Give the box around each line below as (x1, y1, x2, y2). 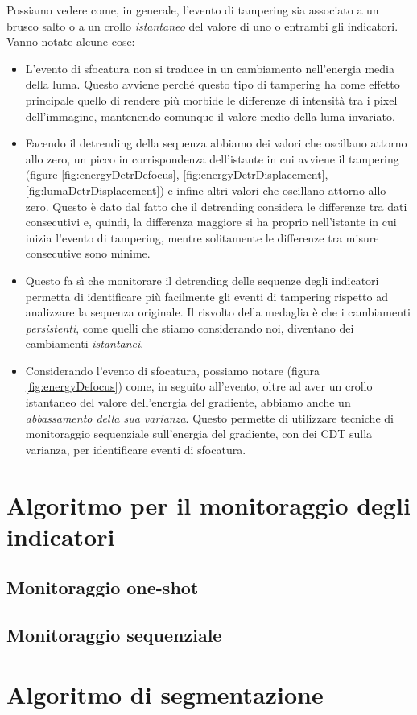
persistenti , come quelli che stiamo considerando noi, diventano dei (25, 319, 354, 336)
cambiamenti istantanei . (25, 335, 144, 352)
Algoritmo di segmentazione (6, 677, 324, 710)
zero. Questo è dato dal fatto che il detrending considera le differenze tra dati (25, 197, 407, 214)
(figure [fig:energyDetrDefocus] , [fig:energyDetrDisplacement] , (25, 166, 328, 183)
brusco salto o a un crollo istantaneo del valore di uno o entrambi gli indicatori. (6, 17, 398, 34)
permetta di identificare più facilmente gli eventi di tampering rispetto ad (25, 287, 388, 304)
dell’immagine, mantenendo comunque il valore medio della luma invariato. (25, 107, 395, 124)
